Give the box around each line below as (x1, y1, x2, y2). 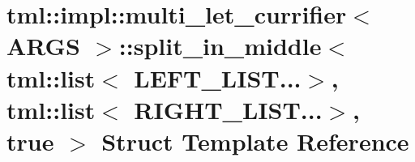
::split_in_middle (118, 29, 322, 62)
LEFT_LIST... (134, 61, 302, 94)
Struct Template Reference (101, 124, 409, 157)
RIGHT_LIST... (134, 92, 323, 126)
